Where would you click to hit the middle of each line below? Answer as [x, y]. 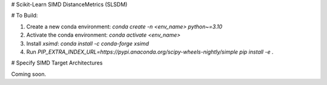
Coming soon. [29, 74]
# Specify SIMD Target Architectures [57, 63]
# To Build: [25, 16]
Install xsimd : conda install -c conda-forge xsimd [88, 43]
